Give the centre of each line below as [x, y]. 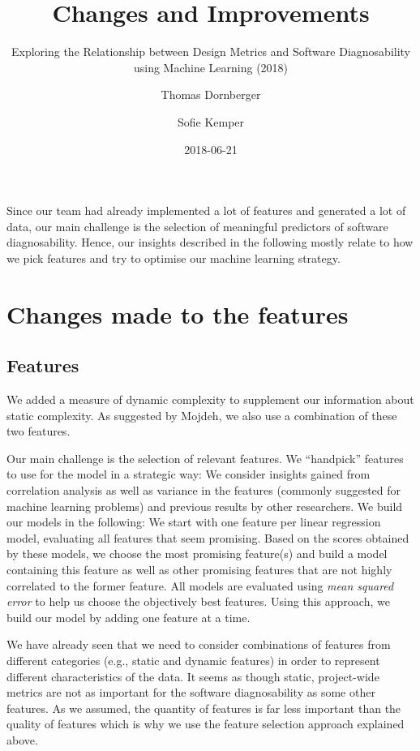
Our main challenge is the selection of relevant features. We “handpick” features [205, 458]
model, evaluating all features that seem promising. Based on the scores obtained [208, 537]
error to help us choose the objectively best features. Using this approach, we [198, 601]
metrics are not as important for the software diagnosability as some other [191, 692]
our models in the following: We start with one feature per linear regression [194, 522]
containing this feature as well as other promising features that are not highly [199, 569]
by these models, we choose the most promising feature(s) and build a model [197, 554]
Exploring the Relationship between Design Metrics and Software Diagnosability [210, 51]
